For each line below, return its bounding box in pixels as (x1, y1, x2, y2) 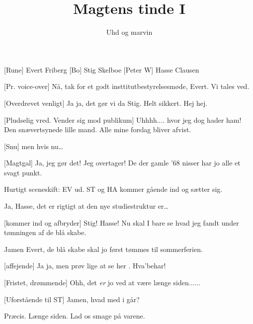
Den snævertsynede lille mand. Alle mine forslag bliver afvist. (4, 124, 191, 135)
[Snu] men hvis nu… (4, 141, 64, 151)
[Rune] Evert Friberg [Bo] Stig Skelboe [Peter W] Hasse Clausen (4, 64, 199, 75)
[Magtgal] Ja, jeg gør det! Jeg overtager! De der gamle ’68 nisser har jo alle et (4, 158, 241, 168)
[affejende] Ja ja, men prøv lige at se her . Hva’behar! (4, 260, 166, 271)
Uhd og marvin (106, 27, 153, 37)
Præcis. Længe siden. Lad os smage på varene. (4, 311, 145, 321)
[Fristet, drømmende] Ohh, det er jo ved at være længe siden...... (4, 277, 201, 288)
